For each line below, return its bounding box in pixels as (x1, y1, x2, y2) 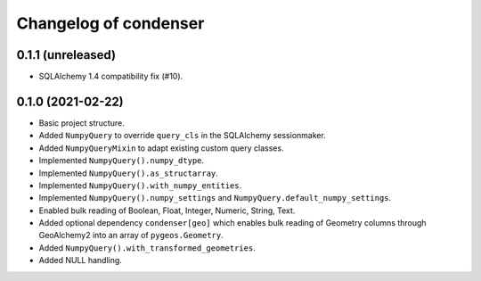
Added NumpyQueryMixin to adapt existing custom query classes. (38, 143, 284, 153)
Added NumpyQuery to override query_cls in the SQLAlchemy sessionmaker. (38, 130, 327, 141)
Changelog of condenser (16, 13, 205, 33)
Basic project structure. (38, 117, 125, 128)
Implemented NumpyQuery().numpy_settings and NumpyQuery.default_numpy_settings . (38, 193, 392, 203)
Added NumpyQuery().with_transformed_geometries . (38, 242, 256, 253)
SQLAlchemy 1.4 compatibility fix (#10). (38, 71, 183, 82)
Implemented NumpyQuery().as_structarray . (38, 168, 218, 178)
